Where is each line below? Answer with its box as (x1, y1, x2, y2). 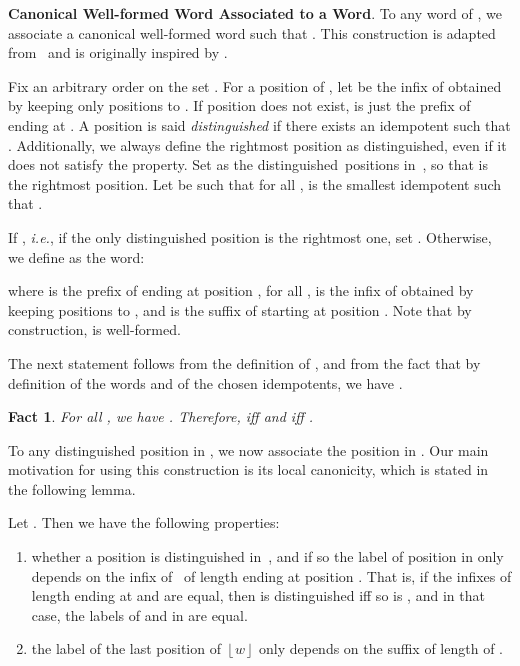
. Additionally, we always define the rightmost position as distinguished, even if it (8, 134, 507, 155)
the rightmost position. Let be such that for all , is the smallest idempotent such (8, 173, 502, 194)
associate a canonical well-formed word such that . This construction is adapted (8, 22, 496, 43)
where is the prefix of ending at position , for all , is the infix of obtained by (8, 280, 474, 301)
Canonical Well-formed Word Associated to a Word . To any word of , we (8, 3, 502, 23)
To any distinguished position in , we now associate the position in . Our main (8, 439, 489, 460)
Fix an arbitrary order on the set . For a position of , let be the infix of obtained (8, 75, 502, 96)
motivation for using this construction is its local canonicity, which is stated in (8, 459, 489, 480)
